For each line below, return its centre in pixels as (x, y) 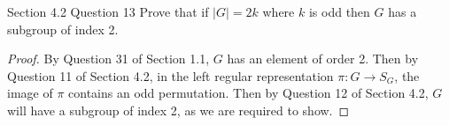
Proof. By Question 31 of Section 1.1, (108, 59)
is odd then (339, 11)
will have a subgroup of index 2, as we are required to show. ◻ (178, 110)
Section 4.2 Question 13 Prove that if (108, 11)
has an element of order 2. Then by (323, 59)
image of (30, 93)
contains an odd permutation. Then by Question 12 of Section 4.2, (248, 93)
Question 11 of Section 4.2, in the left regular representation (170, 75)
